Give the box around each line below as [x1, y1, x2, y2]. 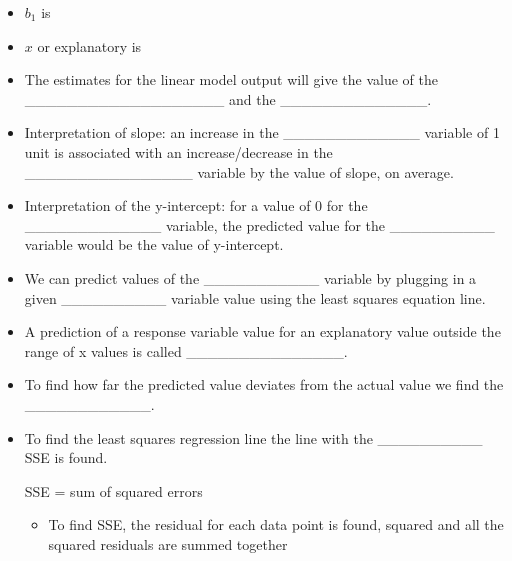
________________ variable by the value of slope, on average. [24, 161, 454, 182]
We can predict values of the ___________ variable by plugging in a [24, 267, 477, 288]
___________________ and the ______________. [24, 88, 432, 109]
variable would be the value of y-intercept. [24, 234, 284, 255]
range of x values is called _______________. [24, 340, 348, 361]
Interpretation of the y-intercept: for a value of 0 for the [24, 195, 368, 216]
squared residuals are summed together [48, 533, 288, 554]
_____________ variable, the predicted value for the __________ [24, 214, 495, 235]
